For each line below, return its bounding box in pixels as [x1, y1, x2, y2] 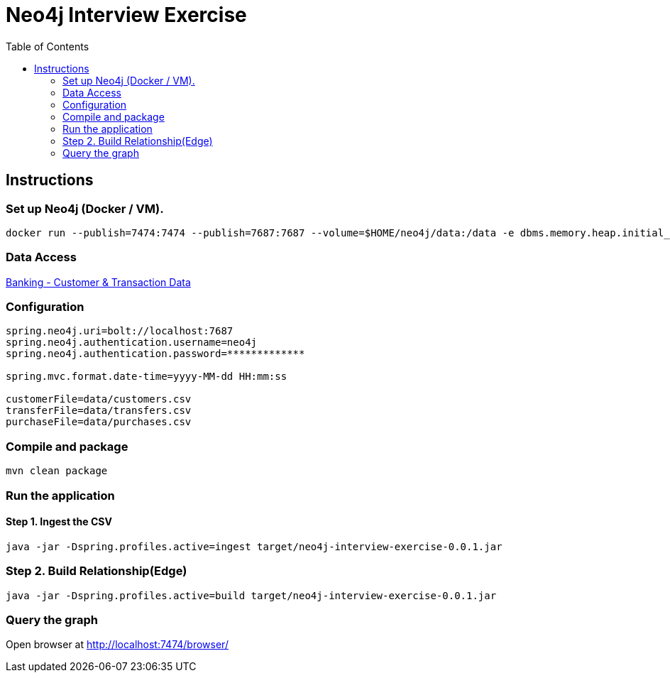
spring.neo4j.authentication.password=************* [6, 348, 305, 360]
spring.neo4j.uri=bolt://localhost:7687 [6, 325, 234, 337]
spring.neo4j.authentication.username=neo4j [6, 337, 258, 349]
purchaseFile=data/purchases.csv [6, 416, 192, 428]
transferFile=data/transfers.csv [6, 405, 192, 417]
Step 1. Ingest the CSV [6, 515, 112, 528]
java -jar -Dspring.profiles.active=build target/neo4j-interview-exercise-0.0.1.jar [6, 589, 497, 601]
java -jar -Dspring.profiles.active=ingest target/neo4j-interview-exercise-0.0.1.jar [6, 540, 502, 552]
